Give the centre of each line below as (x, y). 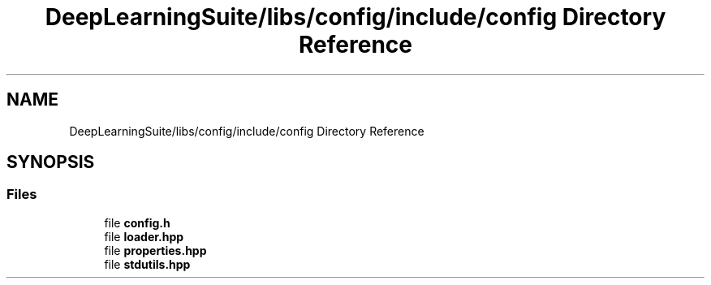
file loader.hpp (144, 236)
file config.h (137, 222)
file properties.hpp (155, 250)
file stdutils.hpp (147, 264)
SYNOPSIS (51, 162)
